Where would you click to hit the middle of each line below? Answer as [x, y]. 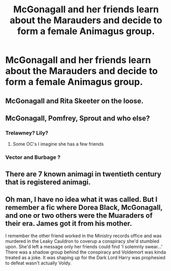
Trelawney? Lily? [27, 133]
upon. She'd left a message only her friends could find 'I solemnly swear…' [84, 247]
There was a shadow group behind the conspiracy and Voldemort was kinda [86, 252]
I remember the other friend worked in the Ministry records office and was [84, 236]
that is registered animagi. [48, 182]
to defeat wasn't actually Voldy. [38, 263]
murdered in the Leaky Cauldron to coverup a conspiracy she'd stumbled [82, 241]
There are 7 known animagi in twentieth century [83, 174]
